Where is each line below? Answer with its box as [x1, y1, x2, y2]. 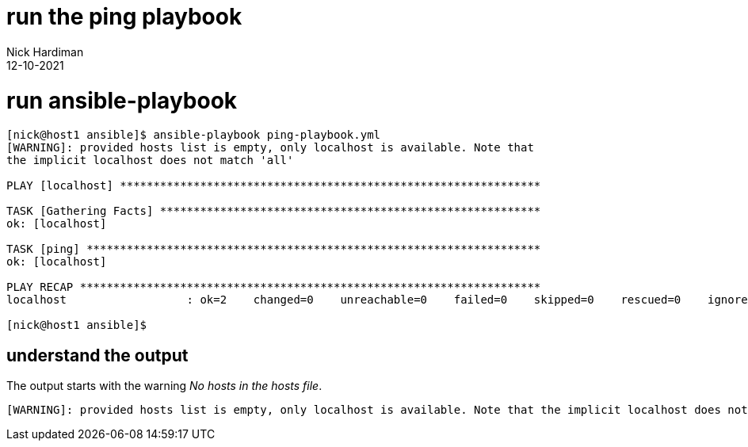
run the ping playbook [6, 3, 242, 30]
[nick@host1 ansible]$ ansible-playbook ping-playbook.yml [6, 128, 381, 142]
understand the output [6, 345, 189, 365]
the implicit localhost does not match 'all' [6, 154, 294, 167]
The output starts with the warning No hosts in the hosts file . [6, 379, 322, 393]
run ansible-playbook [6, 86, 238, 114]
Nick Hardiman [6, 44, 84, 59]
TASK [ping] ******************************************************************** [6, 243, 541, 256]
